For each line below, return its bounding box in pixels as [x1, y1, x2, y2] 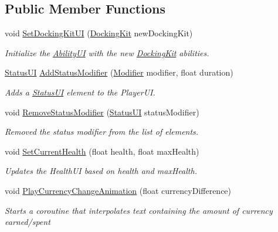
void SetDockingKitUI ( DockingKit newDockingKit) [5, 27, 193, 39]
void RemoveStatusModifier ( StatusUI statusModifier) [5, 105, 199, 118]
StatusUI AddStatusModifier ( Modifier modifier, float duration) [5, 66, 233, 79]
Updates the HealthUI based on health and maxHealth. [5, 165, 197, 177]
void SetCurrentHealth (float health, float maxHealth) [5, 145, 199, 157]
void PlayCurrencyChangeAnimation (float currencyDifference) [5, 184, 232, 196]
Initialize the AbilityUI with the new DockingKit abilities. [5, 46, 209, 59]
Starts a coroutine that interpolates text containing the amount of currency [5, 204, 273, 216]
